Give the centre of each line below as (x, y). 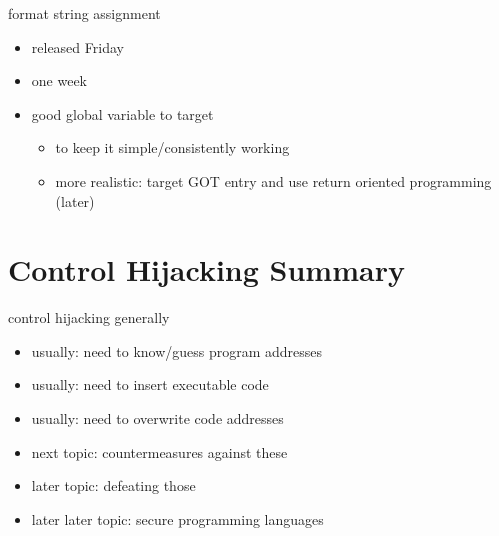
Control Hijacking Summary (206, 269)
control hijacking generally (89, 317)
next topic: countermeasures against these (159, 451)
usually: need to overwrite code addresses (157, 418)
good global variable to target (122, 113)
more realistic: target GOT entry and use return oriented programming (273, 180)
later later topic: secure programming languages (177, 518)
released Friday (77, 46)
